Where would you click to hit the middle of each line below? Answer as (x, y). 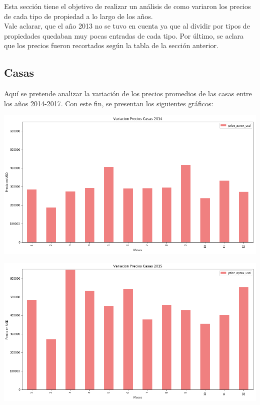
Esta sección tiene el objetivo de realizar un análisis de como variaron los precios (127, 6)
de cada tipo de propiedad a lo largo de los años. (78, 16)
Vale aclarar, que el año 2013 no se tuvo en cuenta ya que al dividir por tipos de (127, 26)
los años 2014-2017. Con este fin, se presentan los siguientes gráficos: (109, 103)
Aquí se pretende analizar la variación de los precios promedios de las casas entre (128, 93)
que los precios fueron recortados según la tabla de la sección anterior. (111, 45)
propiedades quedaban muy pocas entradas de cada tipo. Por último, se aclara (124, 35)
